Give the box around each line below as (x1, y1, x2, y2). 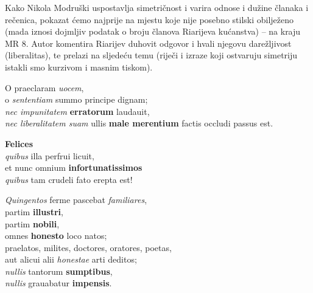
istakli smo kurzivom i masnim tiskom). (5, 60, 153, 73)
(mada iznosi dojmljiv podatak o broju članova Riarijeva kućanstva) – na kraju (5, 25, 301, 38)
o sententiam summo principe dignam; (5, 93, 148, 106)
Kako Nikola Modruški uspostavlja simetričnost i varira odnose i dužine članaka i (5, 1, 309, 13)
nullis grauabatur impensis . (5, 277, 112, 289)
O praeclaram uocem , (5, 81, 84, 94)
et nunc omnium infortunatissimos (5, 161, 142, 174)
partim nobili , (5, 217, 60, 230)
